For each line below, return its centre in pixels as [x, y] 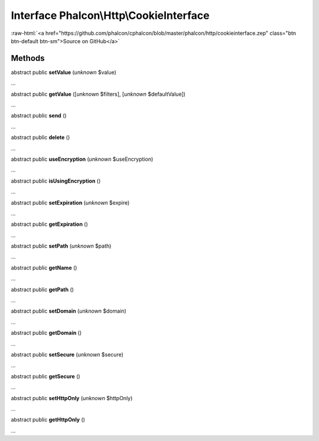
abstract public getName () [44, 267]
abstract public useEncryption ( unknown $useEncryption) [82, 159]
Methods [28, 58]
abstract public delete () [40, 137]
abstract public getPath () [42, 289]
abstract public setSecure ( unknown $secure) [67, 354]
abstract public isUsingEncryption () [56, 181]
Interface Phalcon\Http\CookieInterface [110, 15]
